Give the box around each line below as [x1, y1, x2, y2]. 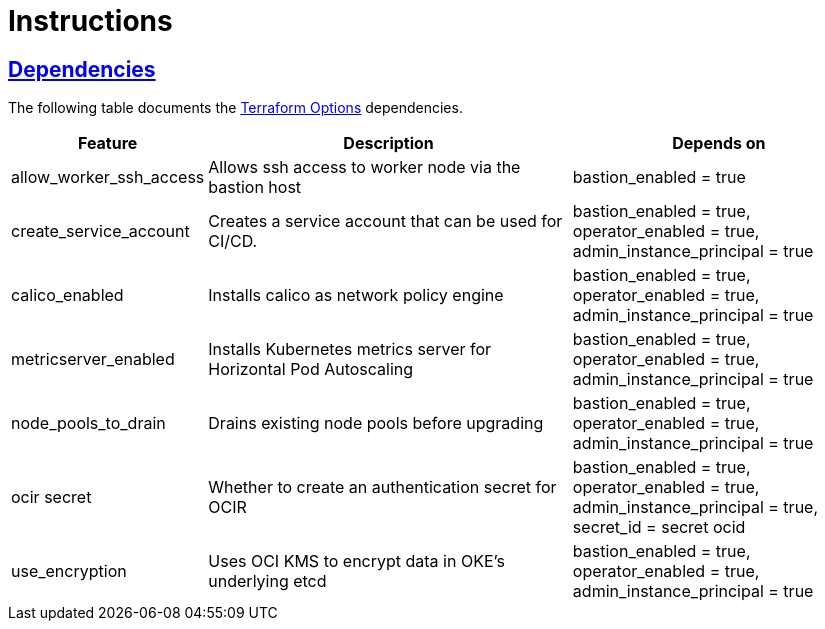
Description [343, 133, 434, 154]
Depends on [672, 133, 766, 154]
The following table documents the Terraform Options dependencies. [8, 99, 463, 117]
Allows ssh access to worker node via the [208, 157, 521, 178]
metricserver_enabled [11, 349, 175, 370]
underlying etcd [208, 571, 327, 592]
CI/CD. [208, 231, 258, 252]
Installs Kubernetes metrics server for [208, 339, 492, 360]
